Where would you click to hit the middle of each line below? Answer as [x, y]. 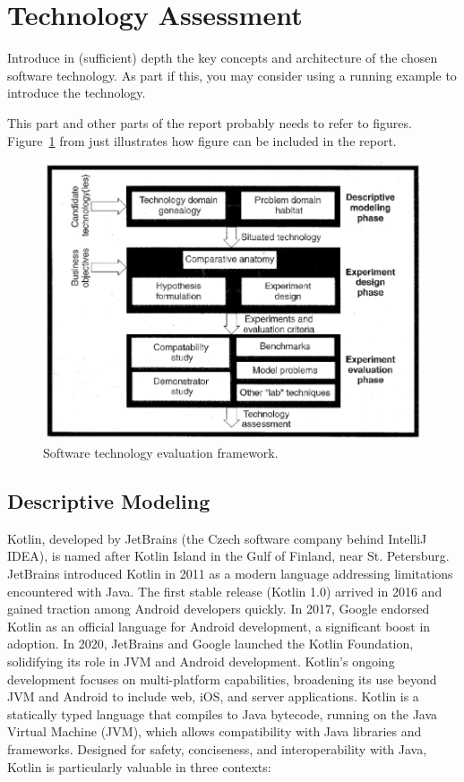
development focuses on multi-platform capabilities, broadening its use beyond [222, 679]
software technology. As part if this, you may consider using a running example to [232, 75]
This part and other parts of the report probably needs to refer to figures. [210, 122]
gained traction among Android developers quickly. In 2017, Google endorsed [219, 609]
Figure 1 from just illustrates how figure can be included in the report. [202, 140]
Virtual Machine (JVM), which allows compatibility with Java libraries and [215, 731]
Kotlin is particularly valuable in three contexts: [139, 766]
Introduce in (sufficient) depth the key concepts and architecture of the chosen [223, 58]
